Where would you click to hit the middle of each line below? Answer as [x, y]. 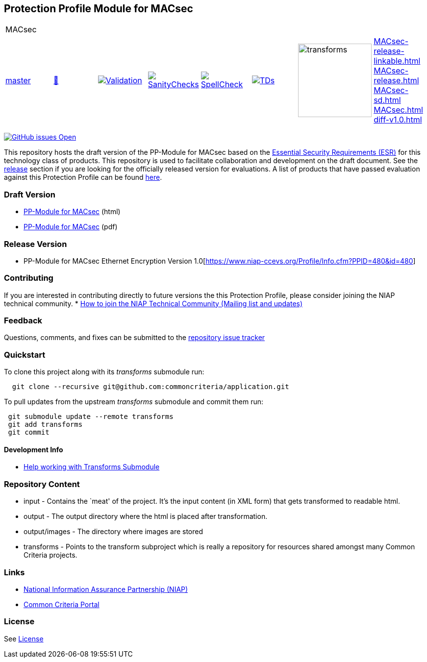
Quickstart [25, 355]
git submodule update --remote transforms [91, 417]
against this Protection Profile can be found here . [83, 177]
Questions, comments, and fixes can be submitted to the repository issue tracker [135, 338]
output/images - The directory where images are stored [113, 532]
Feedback [23, 321]
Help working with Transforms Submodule [92, 467]
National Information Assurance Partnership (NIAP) [106, 589]
